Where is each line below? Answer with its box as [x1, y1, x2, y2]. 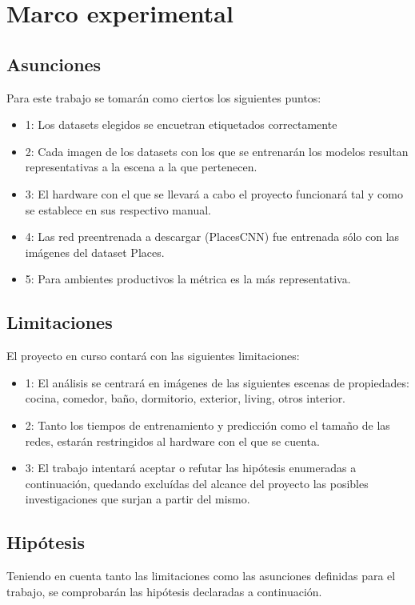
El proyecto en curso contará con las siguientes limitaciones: [6, 347, 300, 364]
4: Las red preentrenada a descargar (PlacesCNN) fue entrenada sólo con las [25, 228, 400, 245]
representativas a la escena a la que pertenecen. [25, 158, 257, 175]
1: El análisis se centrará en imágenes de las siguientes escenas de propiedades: [25, 374, 409, 391]
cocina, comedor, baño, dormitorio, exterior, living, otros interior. [25, 390, 346, 407]
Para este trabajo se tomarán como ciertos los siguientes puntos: [6, 89, 321, 106]
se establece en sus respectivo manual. [25, 201, 211, 218]
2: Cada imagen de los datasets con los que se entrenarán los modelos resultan [25, 142, 409, 159]
